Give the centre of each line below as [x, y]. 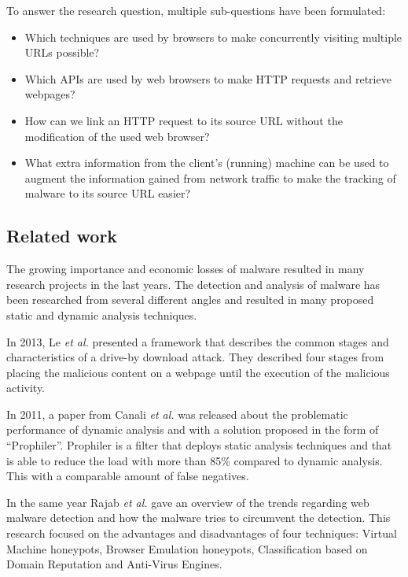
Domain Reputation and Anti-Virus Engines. [114, 564]
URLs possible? [62, 52]
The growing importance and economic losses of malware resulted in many [186, 269]
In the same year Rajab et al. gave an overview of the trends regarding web [188, 502]
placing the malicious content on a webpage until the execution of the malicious [198, 372]
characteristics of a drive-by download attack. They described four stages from [195, 357]
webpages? [50, 94]
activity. [26, 388]
